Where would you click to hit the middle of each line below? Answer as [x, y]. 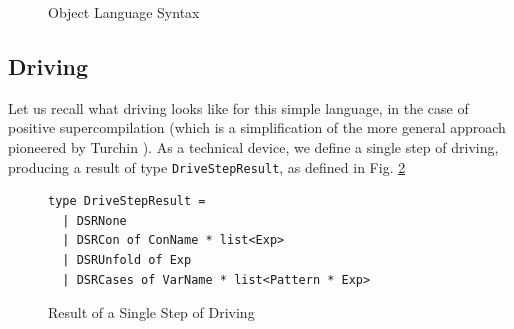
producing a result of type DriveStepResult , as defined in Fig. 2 [207, 166]
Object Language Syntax [124, 12]
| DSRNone [94, 220]
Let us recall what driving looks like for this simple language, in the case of [238, 107]
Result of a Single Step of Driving [151, 312]
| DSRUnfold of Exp [127, 260]
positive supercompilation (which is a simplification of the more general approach [257, 127]
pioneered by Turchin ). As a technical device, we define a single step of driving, [253, 146]
